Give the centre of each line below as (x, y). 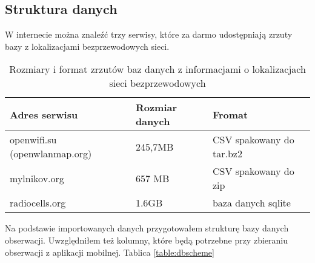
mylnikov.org (37, 178)
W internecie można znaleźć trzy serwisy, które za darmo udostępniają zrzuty (149, 34)
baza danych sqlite (251, 203)
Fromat (230, 114)
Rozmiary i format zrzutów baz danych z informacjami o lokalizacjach (157, 69)
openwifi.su (33, 140)
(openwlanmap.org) (51, 154)
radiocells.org (38, 203)
